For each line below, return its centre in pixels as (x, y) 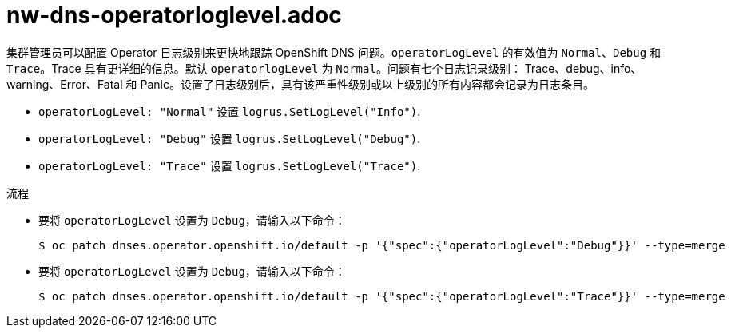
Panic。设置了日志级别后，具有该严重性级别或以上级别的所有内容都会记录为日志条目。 (367, 84)
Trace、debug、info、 (583, 68)
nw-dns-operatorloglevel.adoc (174, 15)
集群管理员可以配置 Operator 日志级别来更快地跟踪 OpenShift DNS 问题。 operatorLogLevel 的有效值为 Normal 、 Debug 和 (334, 52)
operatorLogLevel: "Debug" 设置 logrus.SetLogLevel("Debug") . (230, 138)
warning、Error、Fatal (65, 84)
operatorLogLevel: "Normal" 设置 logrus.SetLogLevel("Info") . (230, 111)
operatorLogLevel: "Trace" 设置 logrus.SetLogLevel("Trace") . (230, 165)
